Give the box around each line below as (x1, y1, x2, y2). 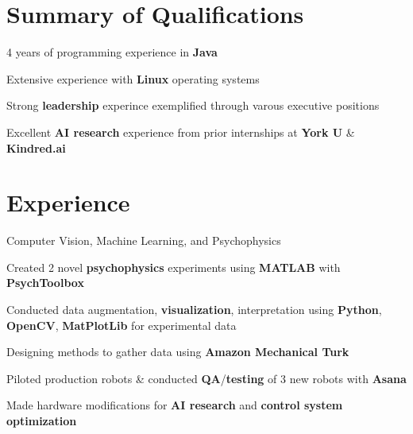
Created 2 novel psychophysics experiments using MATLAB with (6, 258, 341, 275)
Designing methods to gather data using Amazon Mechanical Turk (6, 343, 349, 360)
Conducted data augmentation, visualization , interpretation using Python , (6, 301, 382, 317)
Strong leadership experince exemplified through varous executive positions (6, 97, 380, 114)
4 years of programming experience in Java (6, 44, 218, 60)
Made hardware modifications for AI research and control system (6, 397, 343, 413)
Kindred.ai (6, 139, 66, 156)
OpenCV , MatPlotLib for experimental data (6, 316, 237, 333)
